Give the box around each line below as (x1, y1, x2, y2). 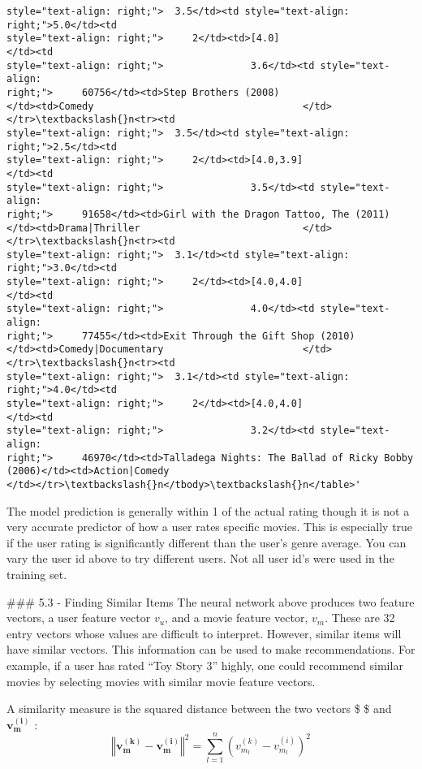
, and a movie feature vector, (165, 609, 308, 626)
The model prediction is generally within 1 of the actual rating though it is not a (6, 502, 410, 519)
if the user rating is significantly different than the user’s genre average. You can (6, 534, 407, 551)
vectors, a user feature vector (6, 609, 151, 626)
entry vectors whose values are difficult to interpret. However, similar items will (6, 624, 402, 642)
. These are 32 (325, 609, 395, 626)
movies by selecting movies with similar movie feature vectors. (6, 672, 316, 689)
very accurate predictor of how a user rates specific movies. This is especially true (6, 518, 413, 535)
